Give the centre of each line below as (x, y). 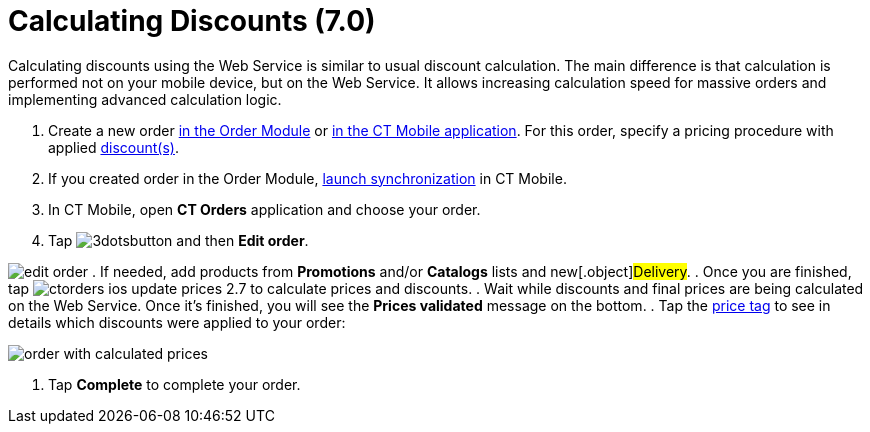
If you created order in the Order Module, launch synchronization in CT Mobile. (307, 178)
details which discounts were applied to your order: (177, 322)
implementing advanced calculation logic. (145, 99)
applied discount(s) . (113, 147)
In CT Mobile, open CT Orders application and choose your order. (264, 209)
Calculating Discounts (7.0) (192, 21)
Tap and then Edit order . (178, 240)
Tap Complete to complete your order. (174, 384)
